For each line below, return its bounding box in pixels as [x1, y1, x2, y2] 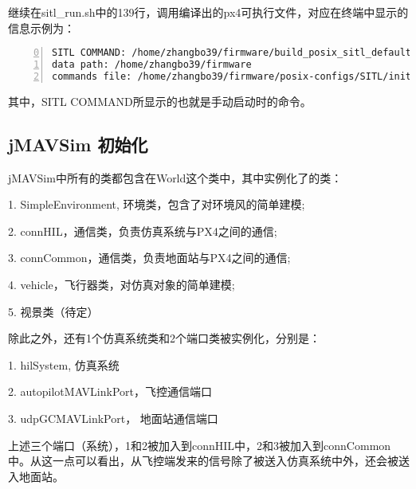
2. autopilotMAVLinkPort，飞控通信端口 [8, 383, 212, 400]
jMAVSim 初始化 [8, 131, 148, 156]
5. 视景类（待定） [8, 303, 99, 319]
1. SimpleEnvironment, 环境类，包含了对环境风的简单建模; [8, 196, 305, 213]
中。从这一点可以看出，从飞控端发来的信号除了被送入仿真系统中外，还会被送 [8, 452, 410, 469]
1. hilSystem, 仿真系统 [8, 356, 120, 373]
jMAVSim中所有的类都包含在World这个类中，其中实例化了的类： [8, 169, 343, 186]
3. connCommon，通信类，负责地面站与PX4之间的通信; [8, 249, 291, 266]
